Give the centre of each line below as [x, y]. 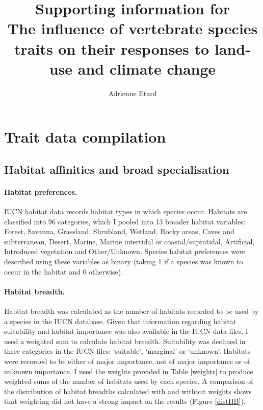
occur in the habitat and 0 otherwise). [64, 271]
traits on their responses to [112, 48]
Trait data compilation [85, 137]
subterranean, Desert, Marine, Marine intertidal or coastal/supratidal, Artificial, [129, 241]
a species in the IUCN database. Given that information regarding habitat [120, 321]
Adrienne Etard [133, 93]
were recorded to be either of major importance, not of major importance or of [127, 361]
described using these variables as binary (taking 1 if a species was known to [124, 261]
